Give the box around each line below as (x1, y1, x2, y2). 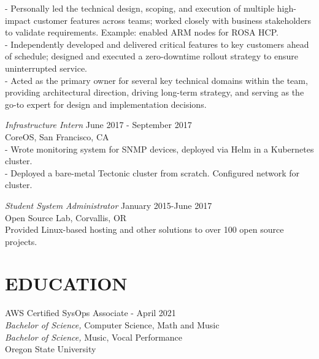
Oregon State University (5, 342, 96, 355)
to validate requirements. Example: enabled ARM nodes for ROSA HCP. (5, 26, 279, 39)
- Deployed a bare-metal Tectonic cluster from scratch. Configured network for (5, 166, 300, 179)
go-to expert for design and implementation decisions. (5, 97, 207, 110)
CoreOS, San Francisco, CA (5, 130, 109, 143)
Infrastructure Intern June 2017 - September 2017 (5, 118, 192, 131)
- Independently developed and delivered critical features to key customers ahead (5, 37, 309, 50)
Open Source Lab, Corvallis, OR (5, 211, 127, 224)
